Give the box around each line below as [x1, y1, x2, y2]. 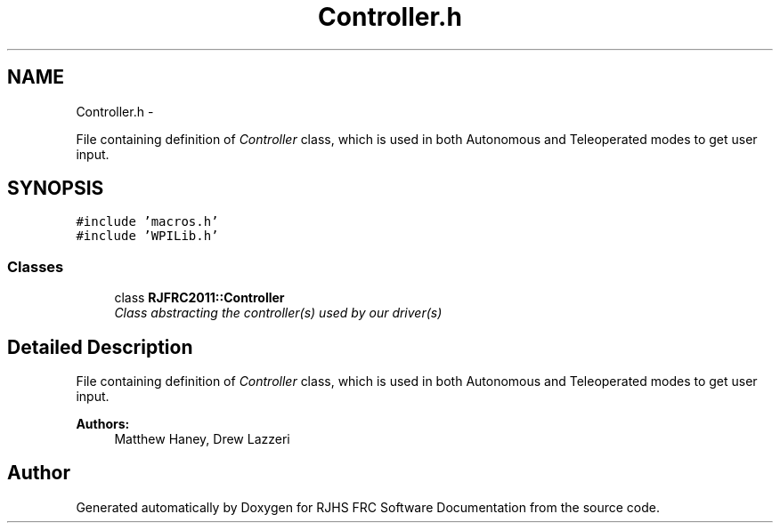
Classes [7, 257, 64, 276]
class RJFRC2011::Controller [114, 290, 285, 306]
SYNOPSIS [7, 177, 104, 200]
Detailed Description [7, 335, 193, 358]
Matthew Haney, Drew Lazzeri [114, 431, 290, 447]
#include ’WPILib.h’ [76, 229, 219, 244]
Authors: [76, 416, 130, 432]
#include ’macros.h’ [76, 214, 219, 229]
